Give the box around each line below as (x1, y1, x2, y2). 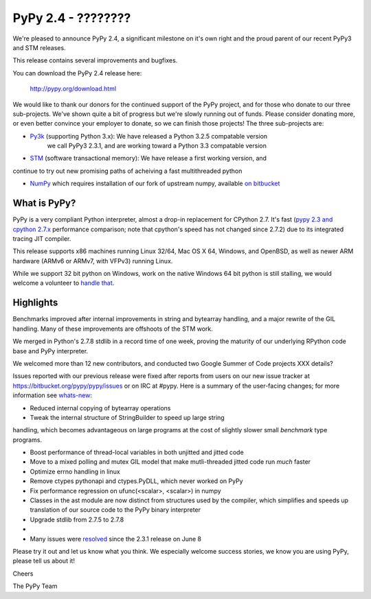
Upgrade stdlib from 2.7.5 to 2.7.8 (30, 515, 124, 524)
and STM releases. (12, 43, 66, 51)
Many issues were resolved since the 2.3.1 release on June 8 (30, 535, 202, 543)
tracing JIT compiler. (12, 234, 71, 243)
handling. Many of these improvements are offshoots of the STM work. (12, 325, 213, 333)
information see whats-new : (12, 391, 93, 399)
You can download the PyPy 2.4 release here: (12, 69, 142, 77)
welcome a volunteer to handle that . (12, 279, 115, 287)
